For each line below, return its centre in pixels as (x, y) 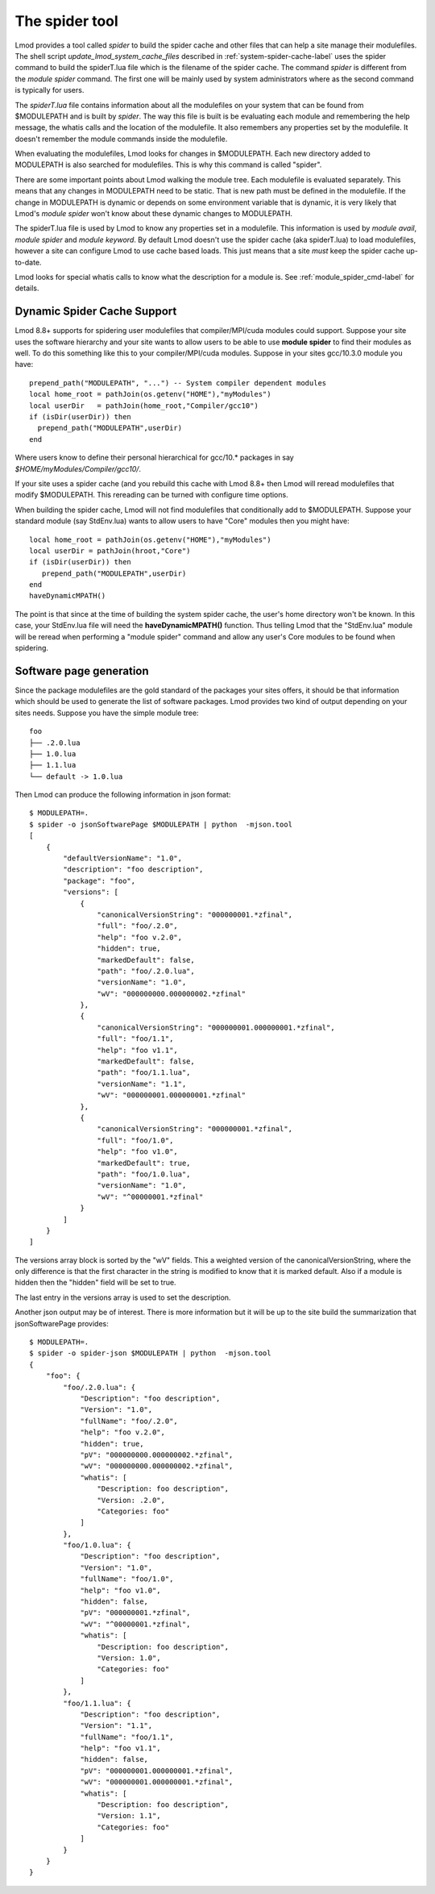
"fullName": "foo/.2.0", (129, 1421)
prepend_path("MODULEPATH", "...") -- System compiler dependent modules (178, 383)
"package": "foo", (99, 880)
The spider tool (66, 21)
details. (27, 288)
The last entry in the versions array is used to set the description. (123, 1297)
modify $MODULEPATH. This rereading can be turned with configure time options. (152, 495)
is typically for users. (50, 90)
